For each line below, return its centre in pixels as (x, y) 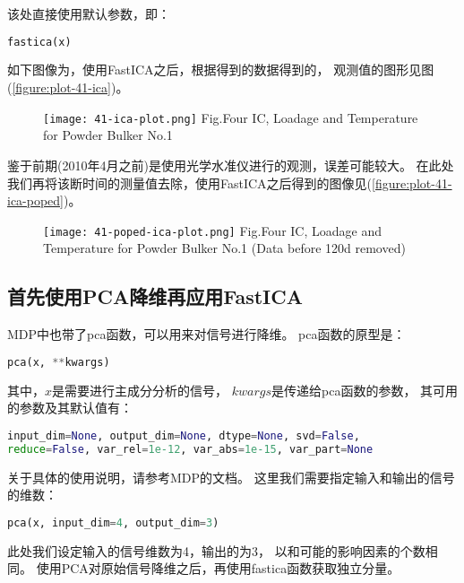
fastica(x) (39, 42)
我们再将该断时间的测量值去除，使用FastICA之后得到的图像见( (190, 183)
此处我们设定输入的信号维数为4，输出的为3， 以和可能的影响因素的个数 (216, 550)
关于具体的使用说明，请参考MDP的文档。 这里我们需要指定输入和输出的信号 (231, 477)
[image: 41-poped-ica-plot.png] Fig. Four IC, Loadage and (212, 230)
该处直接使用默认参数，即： (89, 13)
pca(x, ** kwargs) (59, 362)
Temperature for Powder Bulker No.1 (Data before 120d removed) (224, 248)
